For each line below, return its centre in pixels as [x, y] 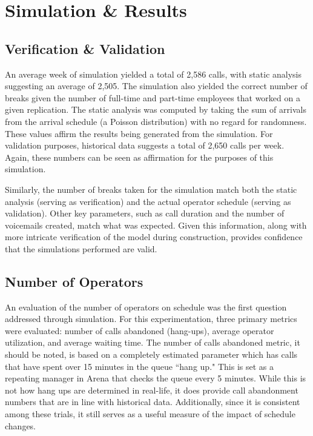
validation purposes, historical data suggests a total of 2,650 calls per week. [145, 145]
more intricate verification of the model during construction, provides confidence [154, 237]
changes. [21, 425]
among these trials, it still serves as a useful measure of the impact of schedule [150, 414]
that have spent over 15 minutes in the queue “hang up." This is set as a [139, 366]
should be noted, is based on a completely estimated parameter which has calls [151, 354]
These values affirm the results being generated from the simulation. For [139, 133]
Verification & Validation [85, 48]
